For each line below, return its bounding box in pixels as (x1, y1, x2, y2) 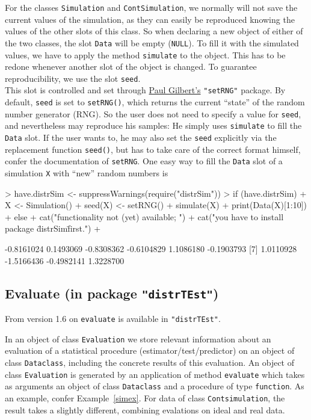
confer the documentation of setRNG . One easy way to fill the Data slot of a (5, 155, 283, 167)
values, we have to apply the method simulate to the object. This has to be (5, 48, 286, 61)
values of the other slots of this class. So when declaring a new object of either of (5, 25, 303, 37)
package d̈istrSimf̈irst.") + (5, 222, 101, 235)
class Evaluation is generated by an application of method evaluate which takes (5, 368, 305, 380)
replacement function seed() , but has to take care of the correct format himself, (5, 143, 301, 155)
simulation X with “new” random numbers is (5, 167, 168, 179)
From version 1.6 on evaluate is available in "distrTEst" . (5, 312, 221, 324)
